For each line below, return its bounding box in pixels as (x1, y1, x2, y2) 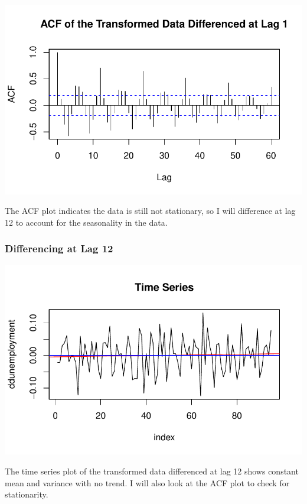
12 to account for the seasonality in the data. (5, 216, 168, 228)
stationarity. (5, 488, 48, 500)
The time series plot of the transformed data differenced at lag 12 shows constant (5, 465, 299, 477)
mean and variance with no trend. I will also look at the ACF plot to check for (5, 476, 290, 489)
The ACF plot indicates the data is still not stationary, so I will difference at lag (5, 204, 296, 217)
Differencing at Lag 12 (5, 241, 113, 256)
